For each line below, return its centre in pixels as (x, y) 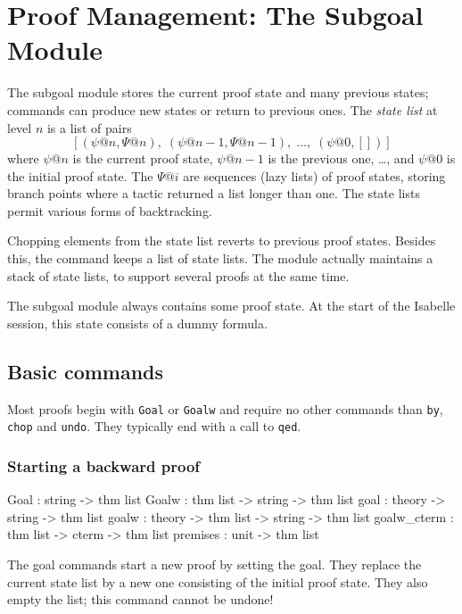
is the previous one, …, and (341, 158)
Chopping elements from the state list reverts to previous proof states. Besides (222, 241)
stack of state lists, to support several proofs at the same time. (178, 275)
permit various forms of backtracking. (110, 210)
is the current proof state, (143, 158)
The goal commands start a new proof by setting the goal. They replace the (214, 564)
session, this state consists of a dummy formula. (137, 323)
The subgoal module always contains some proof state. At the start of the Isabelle (231, 306)
